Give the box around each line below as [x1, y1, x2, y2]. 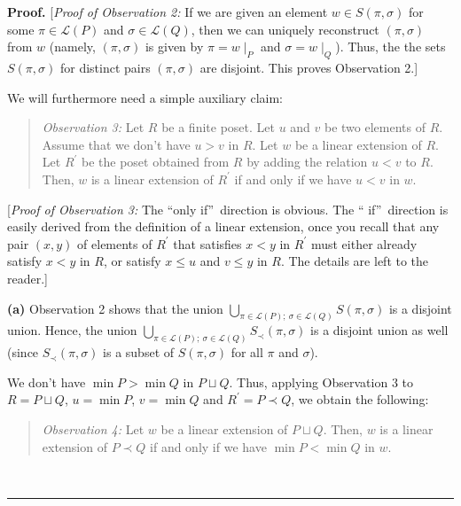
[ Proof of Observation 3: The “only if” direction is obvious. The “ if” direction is [7, 199, 449, 218]
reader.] [7, 269, 48, 287]
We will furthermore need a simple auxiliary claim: [7, 88, 283, 106]
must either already [310, 234, 418, 253]
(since [7, 343, 39, 362]
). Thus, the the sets [335, 37, 446, 56]
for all [230, 343, 263, 362]
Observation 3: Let [42, 118, 145, 136]
